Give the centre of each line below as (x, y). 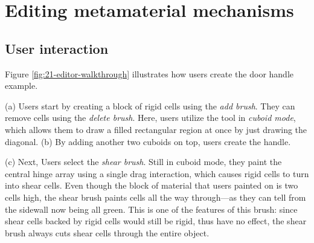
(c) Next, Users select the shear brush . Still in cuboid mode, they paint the (143, 162)
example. (21, 86)
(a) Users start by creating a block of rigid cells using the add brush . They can (150, 105)
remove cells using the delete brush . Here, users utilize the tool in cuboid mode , (150, 118)
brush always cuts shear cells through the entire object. (107, 232)
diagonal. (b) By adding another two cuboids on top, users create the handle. (148, 141)
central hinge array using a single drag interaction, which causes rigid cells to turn (157, 173)
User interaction (57, 48)
